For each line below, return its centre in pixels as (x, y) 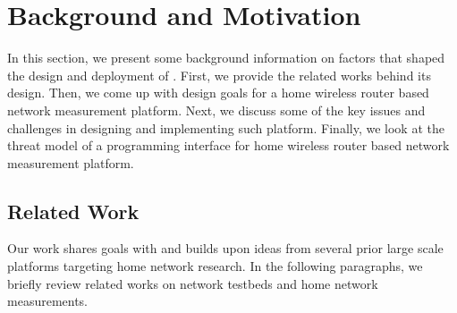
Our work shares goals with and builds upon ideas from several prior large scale (225, 248)
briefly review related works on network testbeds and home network (193, 283)
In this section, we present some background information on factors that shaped (226, 58)
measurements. (48, 301)
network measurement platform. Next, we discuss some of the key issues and (216, 110)
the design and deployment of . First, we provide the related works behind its (219, 75)
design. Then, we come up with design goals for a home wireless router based (218, 93)
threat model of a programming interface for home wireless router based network (228, 145)
